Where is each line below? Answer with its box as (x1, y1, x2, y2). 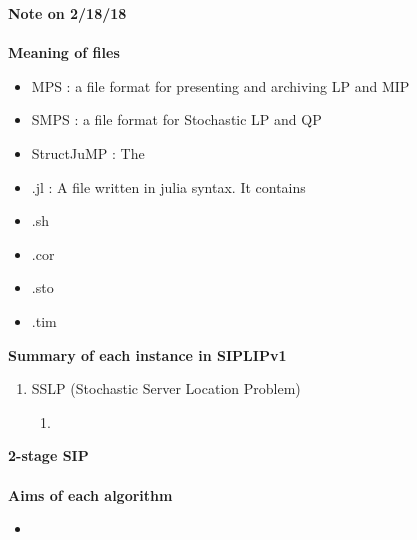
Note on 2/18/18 (8, 3, 127, 23)
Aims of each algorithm (8, 484, 173, 505)
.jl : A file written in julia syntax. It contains (31, 176, 306, 197)
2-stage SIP (8, 445, 89, 466)
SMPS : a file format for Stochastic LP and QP (31, 109, 322, 130)
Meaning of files (8, 42, 120, 63)
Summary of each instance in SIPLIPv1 (8, 344, 287, 365)
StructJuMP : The (31, 142, 145, 163)
